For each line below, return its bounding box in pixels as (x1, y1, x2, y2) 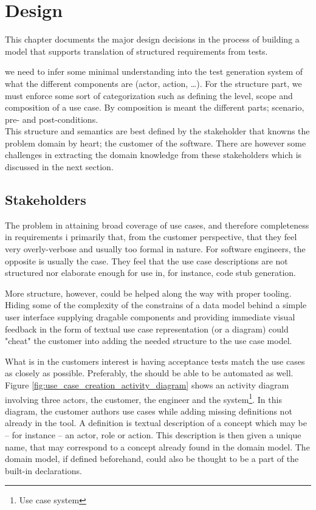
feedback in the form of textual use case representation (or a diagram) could (5, 322, 289, 335)
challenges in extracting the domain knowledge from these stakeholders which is (5, 148, 302, 161)
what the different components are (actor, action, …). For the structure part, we (5, 77, 302, 89)
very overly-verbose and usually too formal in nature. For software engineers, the (5, 243, 306, 255)
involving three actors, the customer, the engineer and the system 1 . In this (5, 391, 282, 405)
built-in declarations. (5, 464, 82, 477)
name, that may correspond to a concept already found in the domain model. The (5, 440, 310, 453)
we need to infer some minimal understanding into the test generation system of (5, 65, 303, 78)
